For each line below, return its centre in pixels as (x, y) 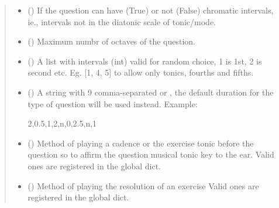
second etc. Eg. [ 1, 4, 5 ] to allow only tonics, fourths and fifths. (141, 72)
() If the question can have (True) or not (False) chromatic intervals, (151, 10)
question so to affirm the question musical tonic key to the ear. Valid (151, 154)
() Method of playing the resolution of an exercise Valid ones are (143, 185)
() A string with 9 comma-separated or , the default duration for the (151, 92)
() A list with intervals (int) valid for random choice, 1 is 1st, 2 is (145, 61)
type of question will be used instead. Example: (113, 103)
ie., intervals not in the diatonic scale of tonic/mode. (122, 21)
